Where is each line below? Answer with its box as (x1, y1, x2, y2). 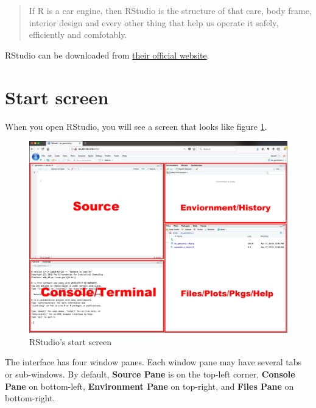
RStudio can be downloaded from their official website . (5, 48, 209, 61)
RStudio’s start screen (29, 335, 112, 348)
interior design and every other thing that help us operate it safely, (29, 16, 279, 29)
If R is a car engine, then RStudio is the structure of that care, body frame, (29, 4, 312, 16)
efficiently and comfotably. (29, 28, 127, 41)
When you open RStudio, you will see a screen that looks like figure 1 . (5, 120, 267, 132)
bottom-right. (5, 392, 55, 404)
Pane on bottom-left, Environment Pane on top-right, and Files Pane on (5, 379, 294, 392)
